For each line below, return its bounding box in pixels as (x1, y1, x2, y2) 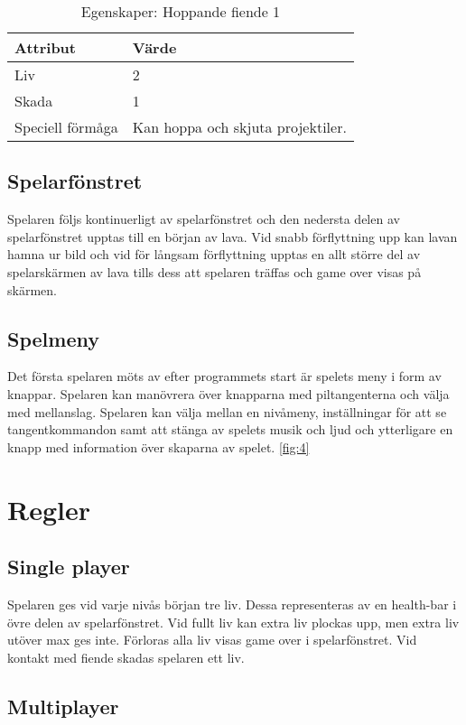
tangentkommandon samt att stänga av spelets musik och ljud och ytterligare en (7, 420, 453, 439)
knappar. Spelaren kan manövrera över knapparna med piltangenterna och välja (7, 384, 450, 403)
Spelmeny (7, 324, 99, 352)
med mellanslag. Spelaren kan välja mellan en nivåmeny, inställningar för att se (7, 402, 447, 421)
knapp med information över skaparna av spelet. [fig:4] (7, 437, 310, 456)
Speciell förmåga (14, 116, 118, 137)
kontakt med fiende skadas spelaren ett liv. (7, 647, 245, 666)
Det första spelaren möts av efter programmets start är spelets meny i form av (7, 367, 442, 386)
